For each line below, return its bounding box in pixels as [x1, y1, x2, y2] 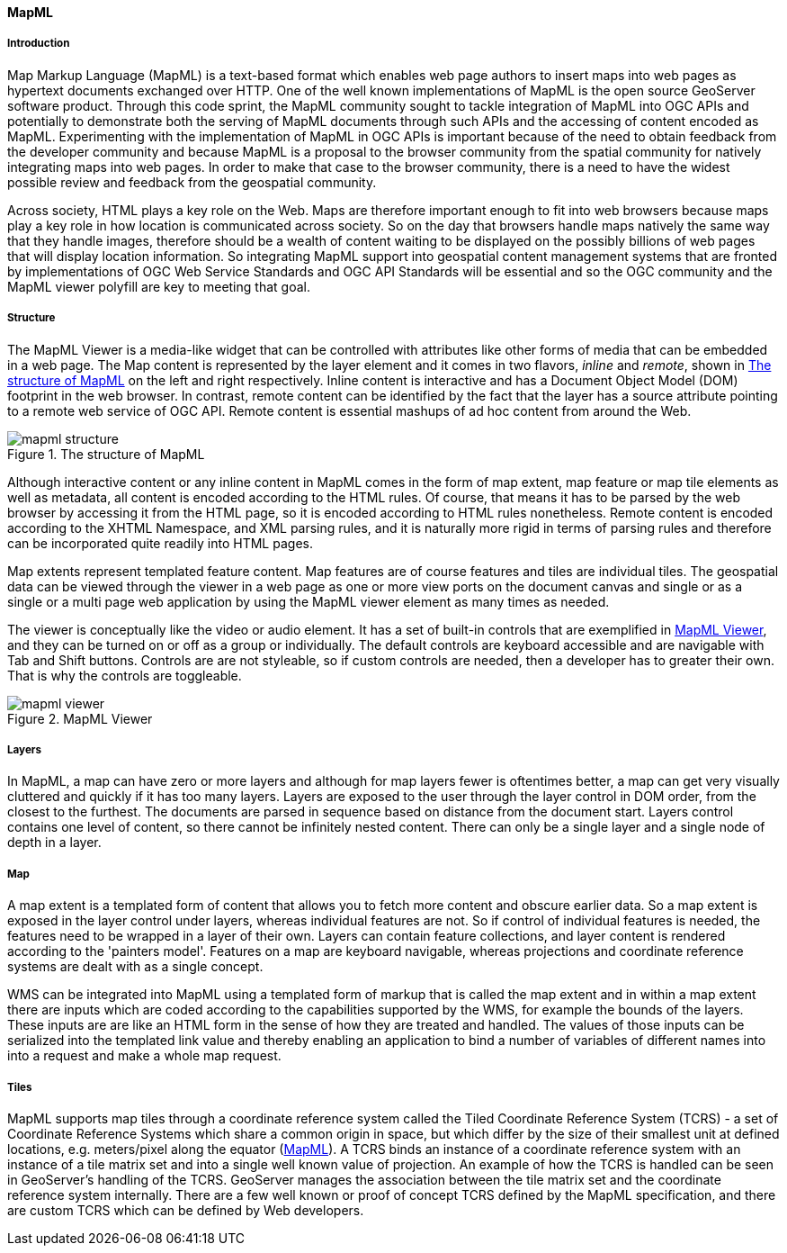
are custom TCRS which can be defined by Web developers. [7, 1202, 364, 1218]
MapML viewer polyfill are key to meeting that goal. [7, 278, 310, 294]
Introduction [7, 37, 70, 50]
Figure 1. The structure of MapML [7, 446, 205, 462]
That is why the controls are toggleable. [7, 667, 242, 683]
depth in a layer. [7, 834, 102, 851]
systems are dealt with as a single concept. [7, 959, 264, 975]
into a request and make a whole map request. [7, 1048, 282, 1064]
